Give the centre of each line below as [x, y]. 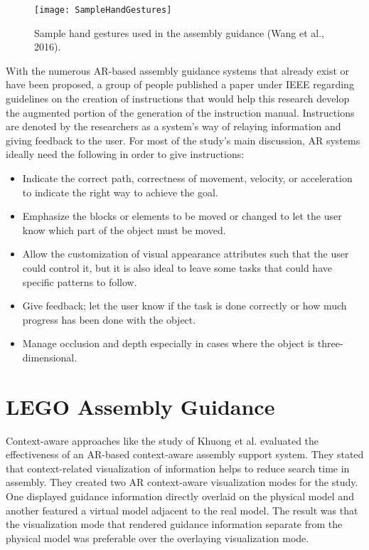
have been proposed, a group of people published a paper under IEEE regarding [180, 84]
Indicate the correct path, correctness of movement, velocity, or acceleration [187, 178]
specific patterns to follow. [80, 281]
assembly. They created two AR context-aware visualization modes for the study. [182, 482]
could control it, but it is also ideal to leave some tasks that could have [177, 267]
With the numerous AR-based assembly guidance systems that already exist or [178, 70]
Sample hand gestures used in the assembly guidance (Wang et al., [179, 32]
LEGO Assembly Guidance [140, 406]
